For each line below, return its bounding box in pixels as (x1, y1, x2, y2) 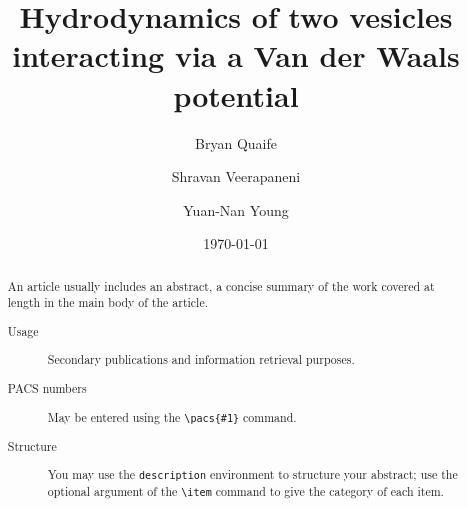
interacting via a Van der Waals (12, 35, 460, 76)
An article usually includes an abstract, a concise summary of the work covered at (7, 277, 435, 294)
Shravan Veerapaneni (171, 166, 301, 187)
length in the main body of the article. (7, 294, 209, 311)
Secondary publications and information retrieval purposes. (47, 351, 355, 368)
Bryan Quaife (195, 132, 277, 153)
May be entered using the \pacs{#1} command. (47, 408, 297, 425)
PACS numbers (7, 379, 87, 396)
